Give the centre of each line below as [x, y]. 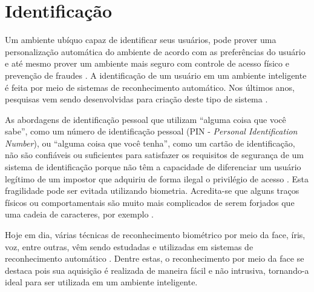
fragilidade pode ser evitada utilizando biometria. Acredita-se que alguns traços [152, 191]
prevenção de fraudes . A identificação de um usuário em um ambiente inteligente [156, 75]
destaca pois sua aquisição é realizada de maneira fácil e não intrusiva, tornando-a [157, 270]
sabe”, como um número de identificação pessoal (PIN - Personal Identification [151, 131]
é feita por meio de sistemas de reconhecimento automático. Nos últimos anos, [150, 87]
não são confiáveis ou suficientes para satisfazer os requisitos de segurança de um [154, 155]
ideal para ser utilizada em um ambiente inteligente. [101, 282]
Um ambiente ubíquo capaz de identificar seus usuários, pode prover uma [141, 40]
